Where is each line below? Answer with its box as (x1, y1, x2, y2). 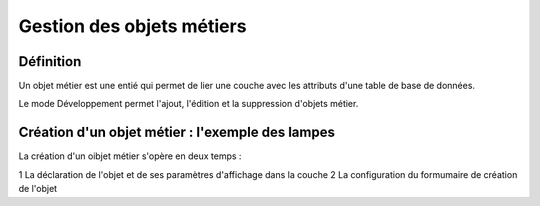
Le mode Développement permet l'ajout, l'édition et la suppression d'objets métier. (18, 98, 359, 110)
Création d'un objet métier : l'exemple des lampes (18, 124, 335, 141)
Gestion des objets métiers (18, 15, 247, 37)
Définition (18, 53, 82, 70)
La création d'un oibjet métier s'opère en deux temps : (18, 150, 242, 162)
